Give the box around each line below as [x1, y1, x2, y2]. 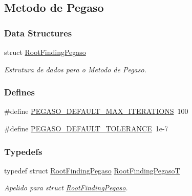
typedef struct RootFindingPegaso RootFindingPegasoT [4, 165, 180, 175]
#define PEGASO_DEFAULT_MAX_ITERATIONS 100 [4, 106, 188, 116]
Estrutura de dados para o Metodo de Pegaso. [4, 64, 146, 74]
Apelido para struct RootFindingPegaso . [4, 182, 128, 193]
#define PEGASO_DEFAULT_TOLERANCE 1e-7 [4, 123, 168, 133]
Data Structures [4, 26, 72, 39]
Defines [4, 86, 35, 99]
